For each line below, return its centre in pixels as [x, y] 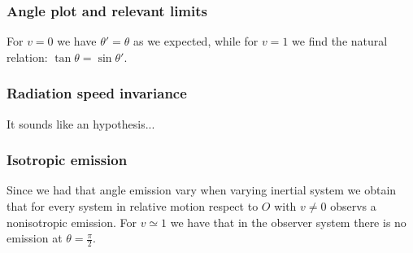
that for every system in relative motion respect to [133, 206]
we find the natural [340, 41]
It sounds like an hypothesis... [81, 123]
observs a [353, 206]
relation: [27, 57]
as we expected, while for [196, 41]
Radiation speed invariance [97, 93]
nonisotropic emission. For [72, 222]
